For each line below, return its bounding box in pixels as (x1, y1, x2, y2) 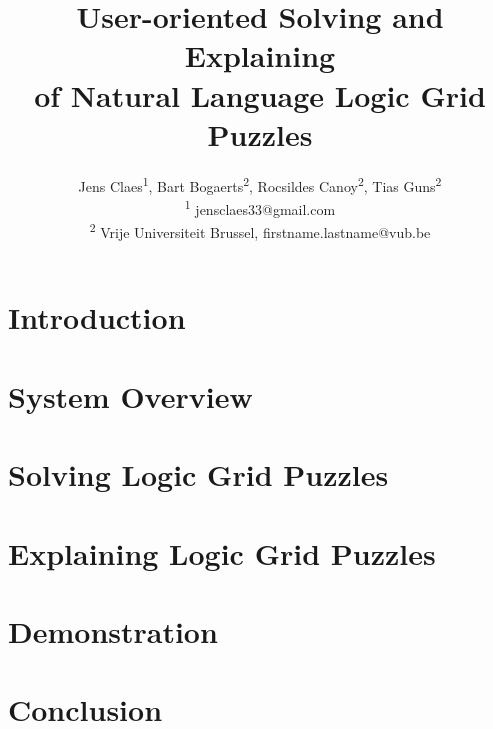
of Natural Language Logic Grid (34, 74, 486, 115)
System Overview (8, 375, 253, 416)
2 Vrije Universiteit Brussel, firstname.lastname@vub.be (89, 219, 431, 242)
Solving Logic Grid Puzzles (8, 454, 389, 495)
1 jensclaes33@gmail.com (184, 195, 336, 219)
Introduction (8, 297, 186, 338)
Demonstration (8, 610, 218, 651)
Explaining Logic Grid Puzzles (8, 532, 436, 573)
